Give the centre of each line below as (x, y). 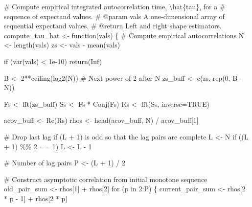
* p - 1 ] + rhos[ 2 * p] (36, 198)
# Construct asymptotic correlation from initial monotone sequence (106, 179)
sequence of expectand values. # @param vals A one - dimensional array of (114, 16)
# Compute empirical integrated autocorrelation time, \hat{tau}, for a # (115, 6)
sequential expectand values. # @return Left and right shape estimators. (113, 26)
